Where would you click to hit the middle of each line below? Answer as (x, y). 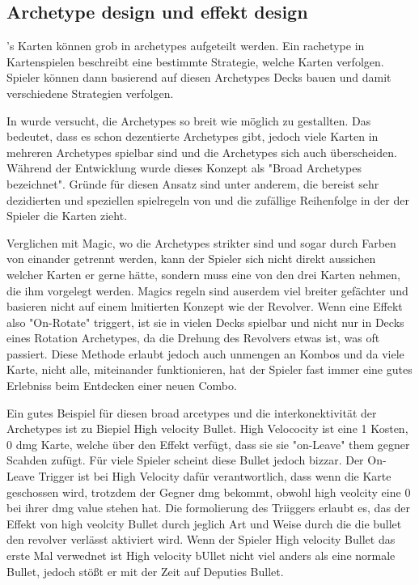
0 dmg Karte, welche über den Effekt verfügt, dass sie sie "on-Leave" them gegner (208, 444)
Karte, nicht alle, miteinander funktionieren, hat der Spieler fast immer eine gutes (209, 369)
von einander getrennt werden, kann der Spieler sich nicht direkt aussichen (191, 259)
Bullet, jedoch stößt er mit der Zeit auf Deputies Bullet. (145, 571)
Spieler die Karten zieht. (67, 216)
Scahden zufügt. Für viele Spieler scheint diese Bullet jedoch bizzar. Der (185, 460)
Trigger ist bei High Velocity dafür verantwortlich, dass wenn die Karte (215, 476)
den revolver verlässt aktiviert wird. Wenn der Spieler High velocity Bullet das (201, 539)
